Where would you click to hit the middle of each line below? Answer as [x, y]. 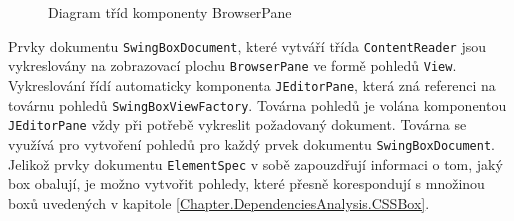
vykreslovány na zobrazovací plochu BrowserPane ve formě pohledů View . [232, 65]
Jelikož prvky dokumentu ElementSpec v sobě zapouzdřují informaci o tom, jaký [255, 163]
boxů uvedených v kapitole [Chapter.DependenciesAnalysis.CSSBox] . [219, 202]
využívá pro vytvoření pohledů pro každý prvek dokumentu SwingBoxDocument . [251, 143]
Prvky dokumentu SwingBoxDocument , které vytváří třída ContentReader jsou [247, 45]
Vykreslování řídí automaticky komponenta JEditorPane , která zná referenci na [252, 84]
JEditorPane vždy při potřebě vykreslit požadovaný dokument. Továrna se [237, 124]
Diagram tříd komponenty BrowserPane [170, 12]
